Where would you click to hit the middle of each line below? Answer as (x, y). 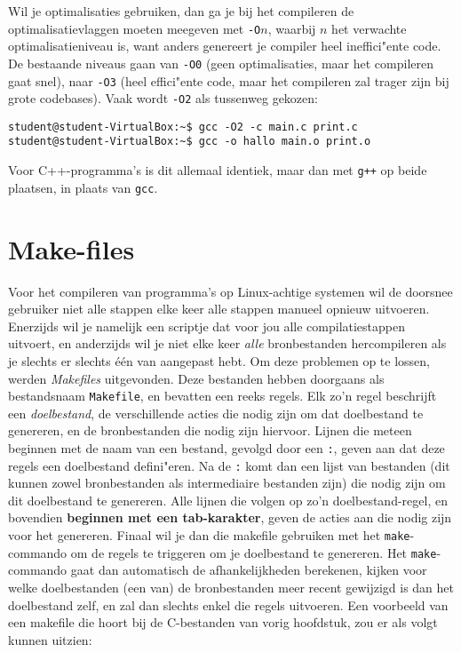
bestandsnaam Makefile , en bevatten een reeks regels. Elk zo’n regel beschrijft (223, 396)
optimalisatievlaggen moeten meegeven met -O (135, 28)
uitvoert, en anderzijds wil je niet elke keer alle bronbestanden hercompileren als (227, 343)
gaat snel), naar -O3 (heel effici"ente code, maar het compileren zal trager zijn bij (229, 80)
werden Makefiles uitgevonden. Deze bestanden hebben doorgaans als (196, 378)
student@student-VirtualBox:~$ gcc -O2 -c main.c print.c (183, 127)
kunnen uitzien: (50, 639)
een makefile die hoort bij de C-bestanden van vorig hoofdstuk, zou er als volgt (223, 622)
